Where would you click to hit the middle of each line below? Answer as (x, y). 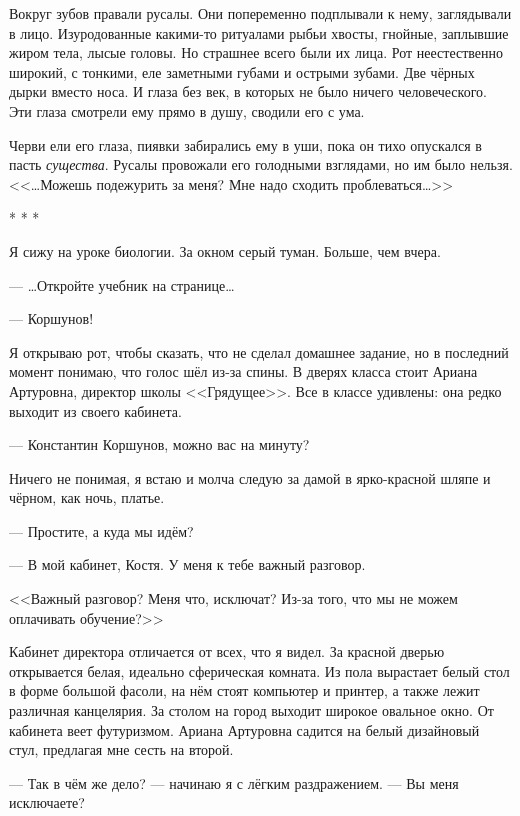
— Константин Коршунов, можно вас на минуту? (159, 444)
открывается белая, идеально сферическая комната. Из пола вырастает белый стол (259, 670)
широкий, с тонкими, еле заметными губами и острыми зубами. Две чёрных (242, 71)
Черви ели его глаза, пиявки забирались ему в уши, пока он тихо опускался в (245, 144)
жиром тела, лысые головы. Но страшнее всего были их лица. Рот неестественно (256, 52)
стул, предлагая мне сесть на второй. (121, 749)
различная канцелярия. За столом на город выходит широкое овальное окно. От (251, 710)
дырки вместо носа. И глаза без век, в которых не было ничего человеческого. (248, 91)
